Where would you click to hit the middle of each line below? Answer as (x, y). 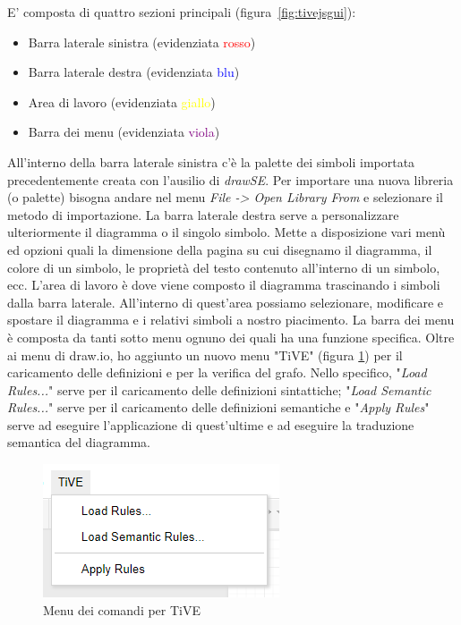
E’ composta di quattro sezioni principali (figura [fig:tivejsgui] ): (182, 12)
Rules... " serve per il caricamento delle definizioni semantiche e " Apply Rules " (218, 407)
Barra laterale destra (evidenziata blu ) (134, 72)
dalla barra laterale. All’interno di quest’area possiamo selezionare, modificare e (226, 302)
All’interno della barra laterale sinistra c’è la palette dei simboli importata (211, 161)
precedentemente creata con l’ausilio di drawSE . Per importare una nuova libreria (230, 179)
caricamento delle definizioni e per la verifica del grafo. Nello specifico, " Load (217, 372)
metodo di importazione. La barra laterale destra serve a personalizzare (203, 214)
